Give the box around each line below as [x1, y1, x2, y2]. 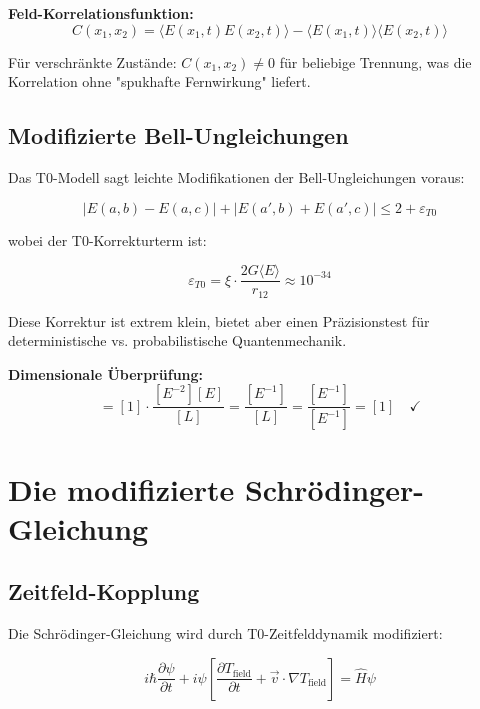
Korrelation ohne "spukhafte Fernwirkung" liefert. [8, 71, 311, 92]
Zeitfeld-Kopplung [8, 576, 200, 607]
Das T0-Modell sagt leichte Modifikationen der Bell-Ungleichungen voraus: [8, 166, 465, 187]
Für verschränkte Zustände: [8, 51, 177, 72]
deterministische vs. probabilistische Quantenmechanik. [8, 330, 347, 351]
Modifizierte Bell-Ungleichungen [8, 120, 349, 151]
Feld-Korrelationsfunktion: [8, 3, 194, 23]
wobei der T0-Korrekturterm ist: [8, 229, 207, 250]
